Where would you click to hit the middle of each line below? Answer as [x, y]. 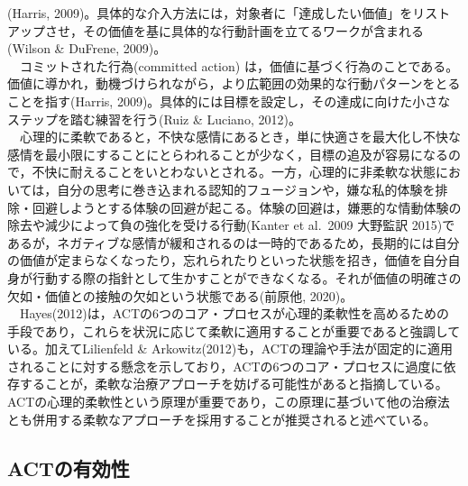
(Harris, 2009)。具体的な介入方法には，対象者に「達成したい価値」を [210, 13]
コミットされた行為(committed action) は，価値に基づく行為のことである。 [239, 65]
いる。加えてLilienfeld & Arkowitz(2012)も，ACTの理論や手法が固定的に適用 [230, 348]
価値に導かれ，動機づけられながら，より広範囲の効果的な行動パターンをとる [234, 83]
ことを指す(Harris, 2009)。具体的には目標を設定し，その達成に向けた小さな [229, 101]
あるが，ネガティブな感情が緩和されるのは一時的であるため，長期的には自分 [234, 242]
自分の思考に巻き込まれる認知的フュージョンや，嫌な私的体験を [246, 189]
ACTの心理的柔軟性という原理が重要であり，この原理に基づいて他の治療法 [229, 402]
